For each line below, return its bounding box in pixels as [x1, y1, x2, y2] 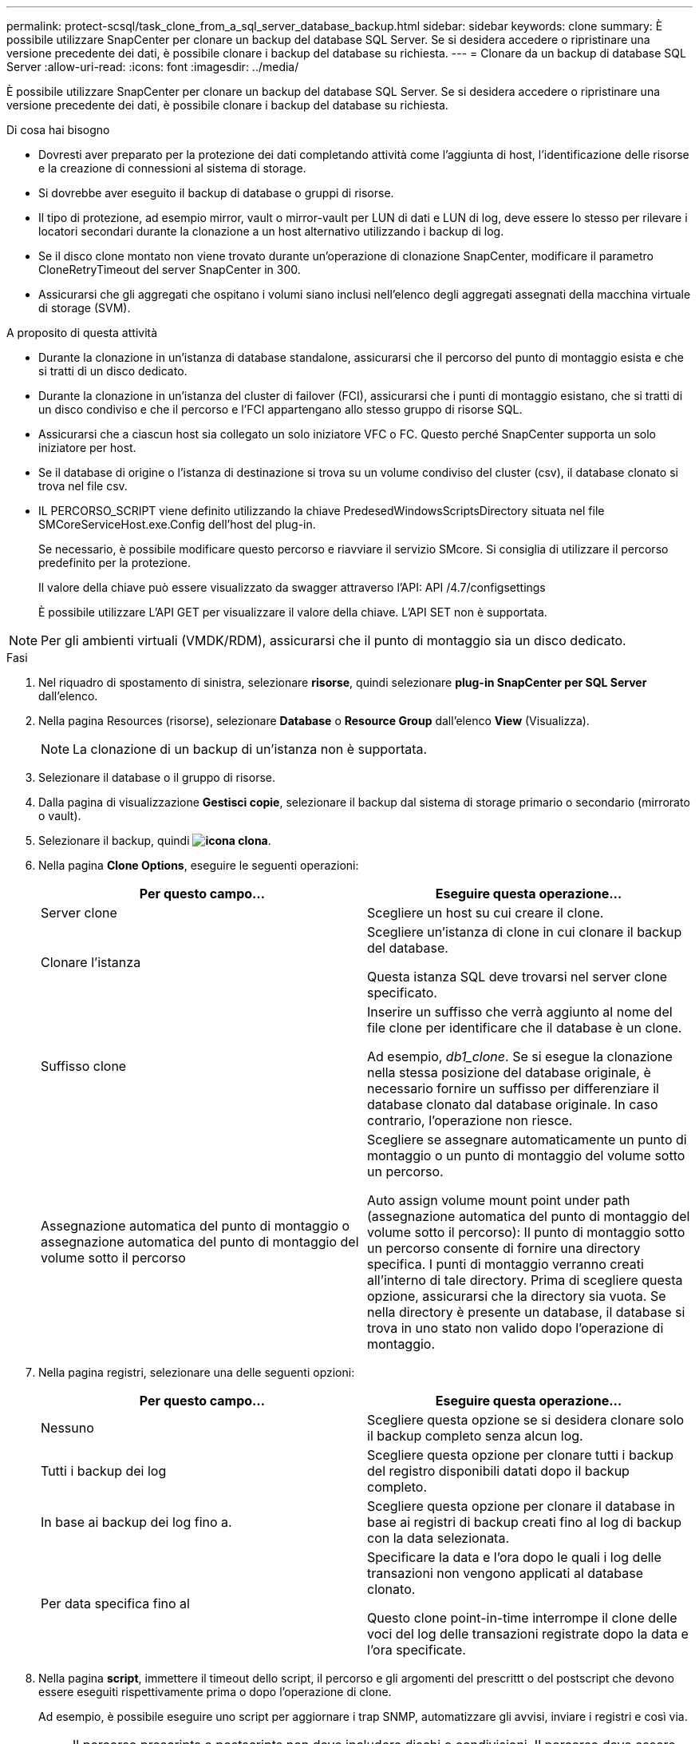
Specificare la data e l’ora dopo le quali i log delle [367, 1549, 661, 1565]
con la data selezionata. [367, 1530, 510, 1546]
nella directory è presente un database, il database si [367, 1304, 685, 1320]
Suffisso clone [41, 1058, 127, 1074]
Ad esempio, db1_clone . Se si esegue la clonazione [367, 1048, 673, 1064]
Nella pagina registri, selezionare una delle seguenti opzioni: [38, 1365, 355, 1379]
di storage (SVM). [38, 301, 131, 315]
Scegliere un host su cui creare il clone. [367, 905, 604, 921]
